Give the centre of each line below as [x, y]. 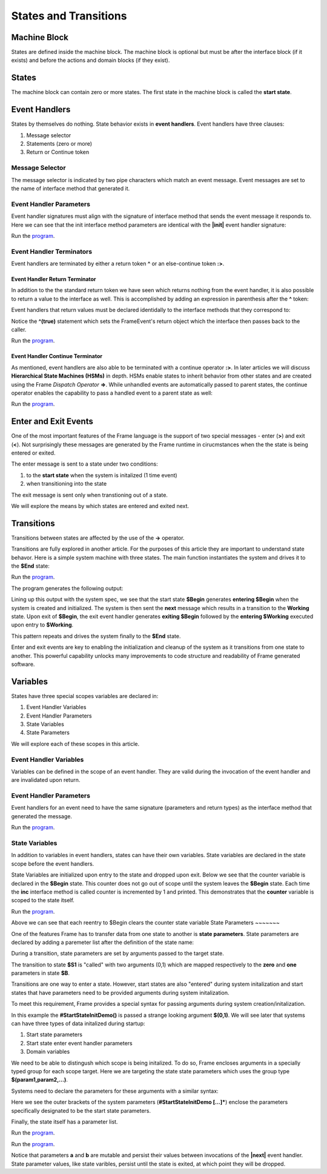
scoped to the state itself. [43, 900]
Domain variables [48, 1052]
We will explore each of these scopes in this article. [75, 744]
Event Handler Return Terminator [54, 279]
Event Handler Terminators [52, 251]
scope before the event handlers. [53, 864]
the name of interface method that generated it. [71, 188]
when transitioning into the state [67, 484]
